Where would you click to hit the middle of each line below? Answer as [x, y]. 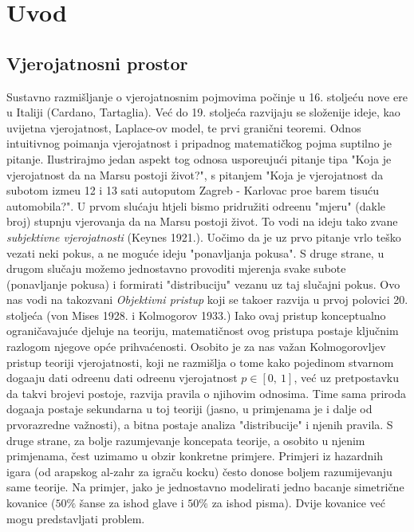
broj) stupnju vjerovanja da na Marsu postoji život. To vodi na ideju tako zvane [202, 221]
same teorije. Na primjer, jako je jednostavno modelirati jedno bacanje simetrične [205, 487]
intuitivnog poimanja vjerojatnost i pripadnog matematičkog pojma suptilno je [199, 143]
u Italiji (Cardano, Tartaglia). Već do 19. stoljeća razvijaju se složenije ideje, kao [203, 112]
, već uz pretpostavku [346, 378]
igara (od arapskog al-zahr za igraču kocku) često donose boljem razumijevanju [199, 471]
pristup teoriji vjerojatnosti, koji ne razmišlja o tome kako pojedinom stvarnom [200, 362]
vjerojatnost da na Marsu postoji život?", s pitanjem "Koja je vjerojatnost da [195, 174]
